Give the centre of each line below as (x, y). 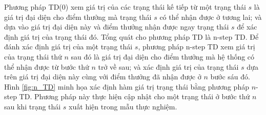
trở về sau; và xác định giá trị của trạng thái (168, 66)
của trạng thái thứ (33, 56)
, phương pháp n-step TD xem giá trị (197, 47)
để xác (247, 27)
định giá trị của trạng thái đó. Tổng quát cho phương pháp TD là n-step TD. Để (131, 36)
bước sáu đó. (230, 77)
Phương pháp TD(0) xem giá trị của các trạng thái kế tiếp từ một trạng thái (125, 7)
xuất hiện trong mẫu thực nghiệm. (123, 106)
